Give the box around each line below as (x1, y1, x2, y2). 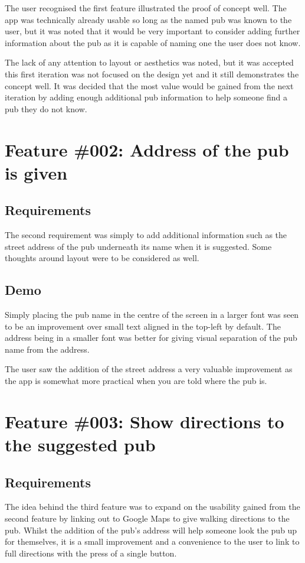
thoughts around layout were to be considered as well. (5, 252, 199, 264)
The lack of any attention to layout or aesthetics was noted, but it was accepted (5, 56, 294, 69)
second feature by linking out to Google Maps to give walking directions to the (5, 512, 290, 525)
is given (5, 160, 68, 184)
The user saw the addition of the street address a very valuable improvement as (5, 363, 293, 375)
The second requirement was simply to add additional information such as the (5, 229, 287, 241)
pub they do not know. (5, 102, 87, 115)
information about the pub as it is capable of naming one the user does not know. (5, 36, 301, 48)
